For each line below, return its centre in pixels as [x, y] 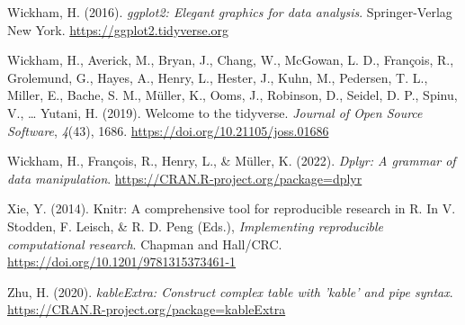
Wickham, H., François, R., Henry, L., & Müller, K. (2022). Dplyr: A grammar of [232, 161]
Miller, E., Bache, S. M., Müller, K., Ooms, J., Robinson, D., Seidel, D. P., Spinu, [232, 95]
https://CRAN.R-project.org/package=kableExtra [147, 309]
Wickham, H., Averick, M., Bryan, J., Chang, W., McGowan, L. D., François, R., [231, 60]
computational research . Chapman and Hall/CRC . [145, 244]
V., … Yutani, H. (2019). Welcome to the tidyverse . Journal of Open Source [215, 112]
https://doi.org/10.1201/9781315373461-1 [122, 262]
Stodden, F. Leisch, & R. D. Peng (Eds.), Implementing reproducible [195, 226]
